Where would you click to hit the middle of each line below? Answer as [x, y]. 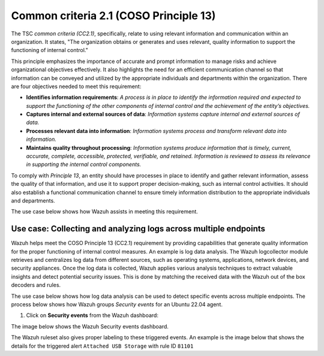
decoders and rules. [36, 285]
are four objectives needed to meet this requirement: [76, 86]
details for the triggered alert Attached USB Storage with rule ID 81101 [102, 346]
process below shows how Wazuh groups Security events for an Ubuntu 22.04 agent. [117, 304]
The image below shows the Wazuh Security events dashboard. [90, 326]
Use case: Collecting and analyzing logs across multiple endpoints [138, 229]
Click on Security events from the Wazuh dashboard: [92, 315]
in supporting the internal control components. [84, 164]
